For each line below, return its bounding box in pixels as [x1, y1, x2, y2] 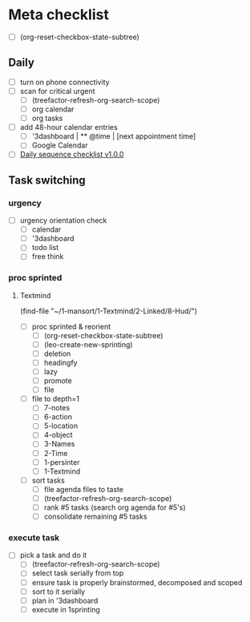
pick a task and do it [19, 551, 87, 560]
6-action [43, 412, 72, 422]
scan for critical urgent [19, 86, 95, 95]
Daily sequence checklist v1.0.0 [19, 150, 124, 160]
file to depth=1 [31, 394, 80, 404]
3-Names [43, 439, 75, 449]
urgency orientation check [19, 216, 107, 225]
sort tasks [31, 475, 66, 485]
